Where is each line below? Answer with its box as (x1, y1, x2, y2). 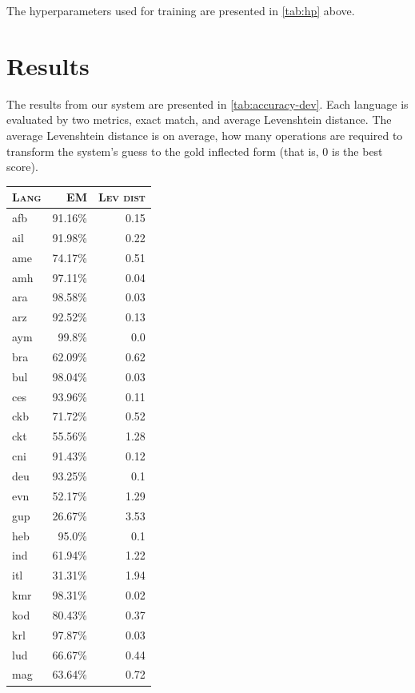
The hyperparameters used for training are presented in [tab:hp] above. (6, 2, 355, 18)
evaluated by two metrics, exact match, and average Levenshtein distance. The (6, 111, 392, 128)
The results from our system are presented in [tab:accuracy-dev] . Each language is (6, 95, 409, 112)
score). (6, 158, 38, 175)
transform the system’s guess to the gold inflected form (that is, (6, 142, 319, 159)
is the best (332, 142, 383, 159)
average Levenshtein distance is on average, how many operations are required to (6, 126, 403, 143)
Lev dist (98, 189, 146, 205)
